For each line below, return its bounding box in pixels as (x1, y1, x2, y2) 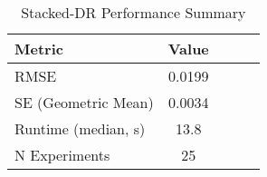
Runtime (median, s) (14, 118, 146, 139)
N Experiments (14, 144, 110, 165)
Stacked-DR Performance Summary (21, 2, 246, 23)
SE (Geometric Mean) (14, 92, 154, 113)
